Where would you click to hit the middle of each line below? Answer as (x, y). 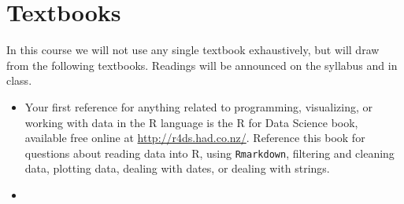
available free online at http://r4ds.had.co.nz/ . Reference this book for (195, 138)
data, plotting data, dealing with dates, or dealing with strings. (177, 168)
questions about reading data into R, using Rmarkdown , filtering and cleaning (209, 153)
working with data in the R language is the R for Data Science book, (191, 122)
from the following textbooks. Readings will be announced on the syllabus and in (202, 65)
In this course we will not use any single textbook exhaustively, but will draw (193, 50)
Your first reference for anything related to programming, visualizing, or (198, 106)
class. (19, 80)
